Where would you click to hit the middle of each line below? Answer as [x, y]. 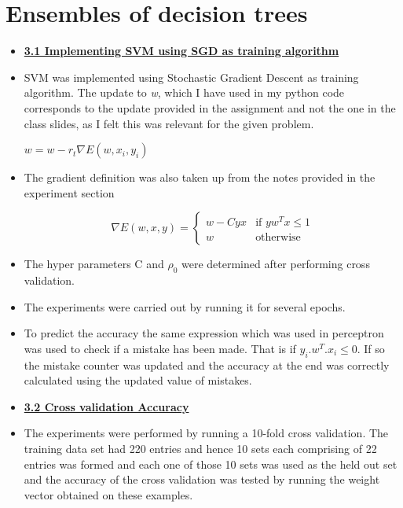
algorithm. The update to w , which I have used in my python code [184, 92]
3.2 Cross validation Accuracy [106, 406]
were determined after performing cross [275, 264]
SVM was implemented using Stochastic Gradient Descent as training [191, 77]
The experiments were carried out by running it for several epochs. [185, 306]
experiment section [69, 192]
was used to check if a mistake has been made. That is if [160, 348]
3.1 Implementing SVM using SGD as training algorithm [181, 51]
